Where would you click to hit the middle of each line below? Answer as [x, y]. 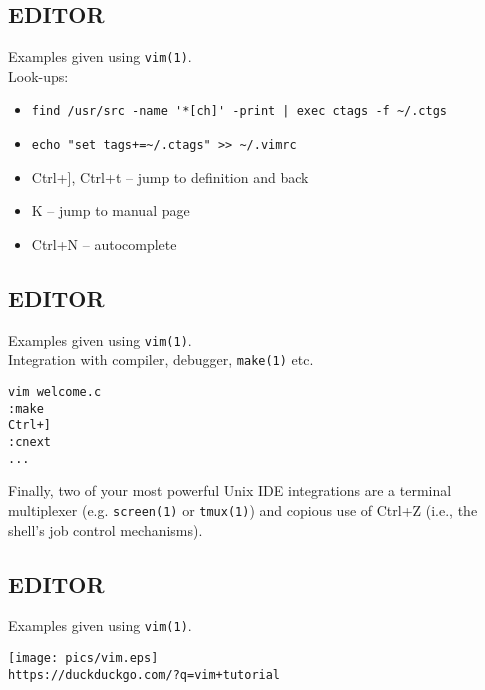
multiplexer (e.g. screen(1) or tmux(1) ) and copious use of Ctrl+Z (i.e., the [243, 509]
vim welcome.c [55, 392]
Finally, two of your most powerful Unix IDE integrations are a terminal [230, 490]
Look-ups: [38, 75]
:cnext [29, 442]
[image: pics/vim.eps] [83, 658]
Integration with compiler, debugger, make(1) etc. [161, 359]
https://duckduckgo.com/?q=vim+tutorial [144, 674]
